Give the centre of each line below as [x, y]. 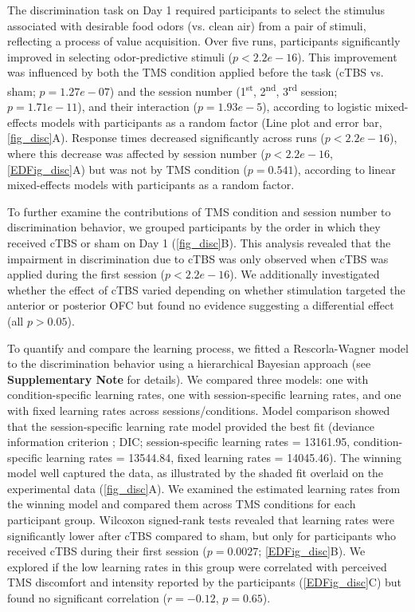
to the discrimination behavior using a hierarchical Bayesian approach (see [189, 363]
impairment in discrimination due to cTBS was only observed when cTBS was [198, 258]
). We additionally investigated [305, 274]
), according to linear [345, 169]
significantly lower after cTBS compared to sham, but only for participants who [202, 535]
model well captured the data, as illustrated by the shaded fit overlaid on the [196, 473]
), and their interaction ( [137, 107]
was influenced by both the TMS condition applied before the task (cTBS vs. [196, 72]
